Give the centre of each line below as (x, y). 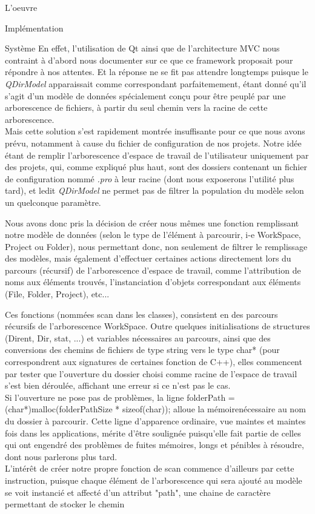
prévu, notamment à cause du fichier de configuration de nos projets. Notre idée (153, 143)
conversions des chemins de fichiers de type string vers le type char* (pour (142, 350)
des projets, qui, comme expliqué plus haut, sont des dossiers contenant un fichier (156, 167)
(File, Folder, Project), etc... (57, 294)
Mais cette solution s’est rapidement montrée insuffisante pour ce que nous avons (155, 131)
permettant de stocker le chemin (65, 504)
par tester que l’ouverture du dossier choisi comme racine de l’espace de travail (151, 373)
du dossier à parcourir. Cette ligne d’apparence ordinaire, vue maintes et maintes (155, 421)
